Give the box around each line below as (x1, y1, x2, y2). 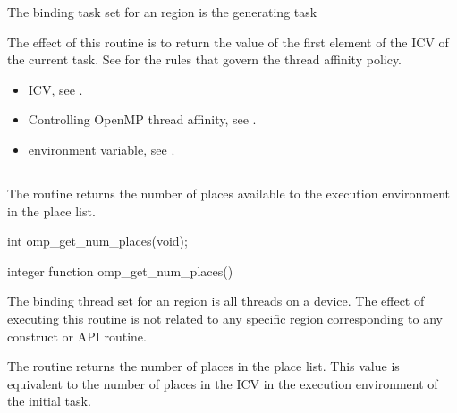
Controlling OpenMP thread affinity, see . (28, 110, 257, 129)
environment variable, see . (28, 139, 175, 158)
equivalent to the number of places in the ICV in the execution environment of (7, 374, 438, 392)
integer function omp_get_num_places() (7, 261, 233, 280)
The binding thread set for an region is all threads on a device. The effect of (7, 291, 425, 310)
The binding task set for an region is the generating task (7, 3, 317, 21)
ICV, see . (28, 80, 83, 98)
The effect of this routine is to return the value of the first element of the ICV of (7, 32, 449, 51)
